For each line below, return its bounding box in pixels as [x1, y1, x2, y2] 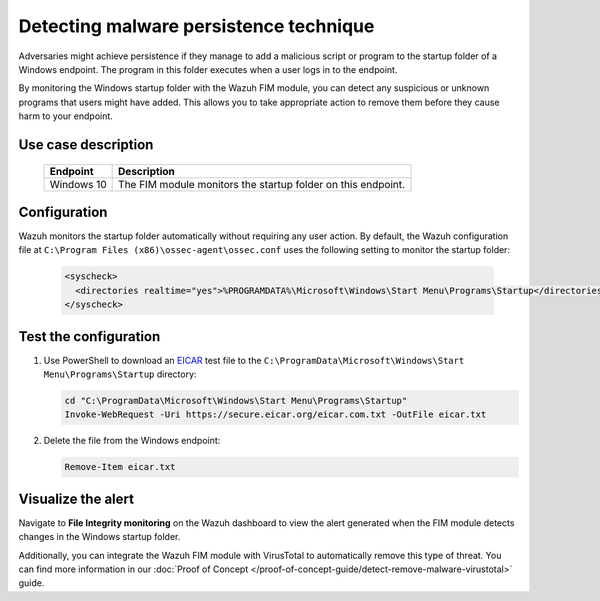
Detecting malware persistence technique [18, 15, 375, 37]
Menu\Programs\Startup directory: [43, 368, 197, 380]
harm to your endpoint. [18, 110, 114, 122]
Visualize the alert [18, 490, 135, 507]
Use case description [18, 136, 154, 153]
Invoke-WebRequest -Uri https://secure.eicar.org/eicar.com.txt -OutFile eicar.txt [64, 409, 487, 420]
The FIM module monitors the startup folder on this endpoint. [118, 177, 405, 191]
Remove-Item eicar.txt [64, 461, 176, 473]
